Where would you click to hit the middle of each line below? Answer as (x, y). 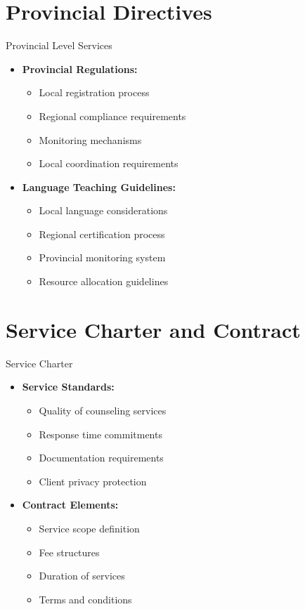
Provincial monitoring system (102, 257)
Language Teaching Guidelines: (99, 186)
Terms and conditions (85, 599)
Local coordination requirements (109, 163)
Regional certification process (102, 234)
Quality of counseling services (103, 410)
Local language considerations (103, 210)
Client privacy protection (93, 481)
